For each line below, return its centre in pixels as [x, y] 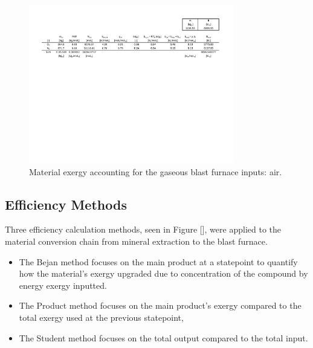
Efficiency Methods [66, 204]
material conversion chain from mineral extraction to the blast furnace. [136, 241]
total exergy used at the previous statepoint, [101, 317]
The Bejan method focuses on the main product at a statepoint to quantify [158, 261]
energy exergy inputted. [63, 285]
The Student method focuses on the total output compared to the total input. [163, 337]
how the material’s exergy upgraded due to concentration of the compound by [163, 273]
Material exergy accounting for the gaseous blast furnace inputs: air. [156, 171]
